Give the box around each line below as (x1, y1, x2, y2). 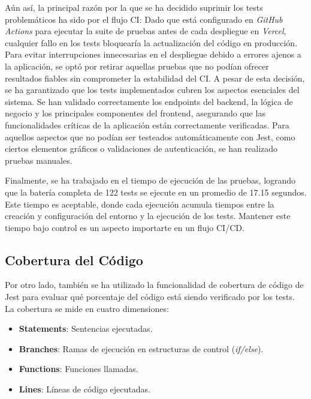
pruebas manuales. (5, 154, 73, 166)
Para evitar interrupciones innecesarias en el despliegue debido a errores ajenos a (5, 48, 301, 61)
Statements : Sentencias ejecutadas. (19, 322, 153, 335)
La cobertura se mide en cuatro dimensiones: (5, 302, 169, 314)
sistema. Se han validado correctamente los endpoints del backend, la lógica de (5, 95, 293, 107)
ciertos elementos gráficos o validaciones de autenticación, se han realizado (5, 142, 278, 155)
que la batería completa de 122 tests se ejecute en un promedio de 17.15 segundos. (5, 185, 307, 198)
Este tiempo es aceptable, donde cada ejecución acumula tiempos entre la (5, 197, 274, 210)
